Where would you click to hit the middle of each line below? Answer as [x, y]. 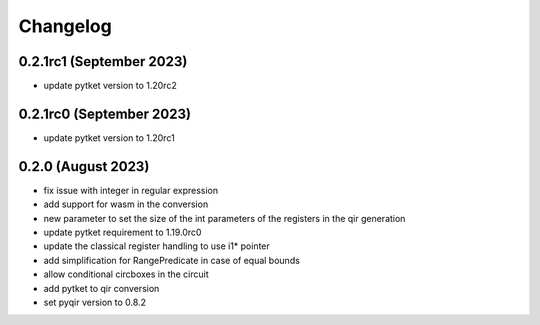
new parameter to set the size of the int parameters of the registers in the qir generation [224, 218]
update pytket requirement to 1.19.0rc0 [122, 232]
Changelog [65, 26]
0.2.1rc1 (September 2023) [103, 61]
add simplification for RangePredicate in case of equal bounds [171, 260]
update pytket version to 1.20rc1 [109, 137]
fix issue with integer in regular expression [131, 190]
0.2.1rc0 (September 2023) [105, 113]
